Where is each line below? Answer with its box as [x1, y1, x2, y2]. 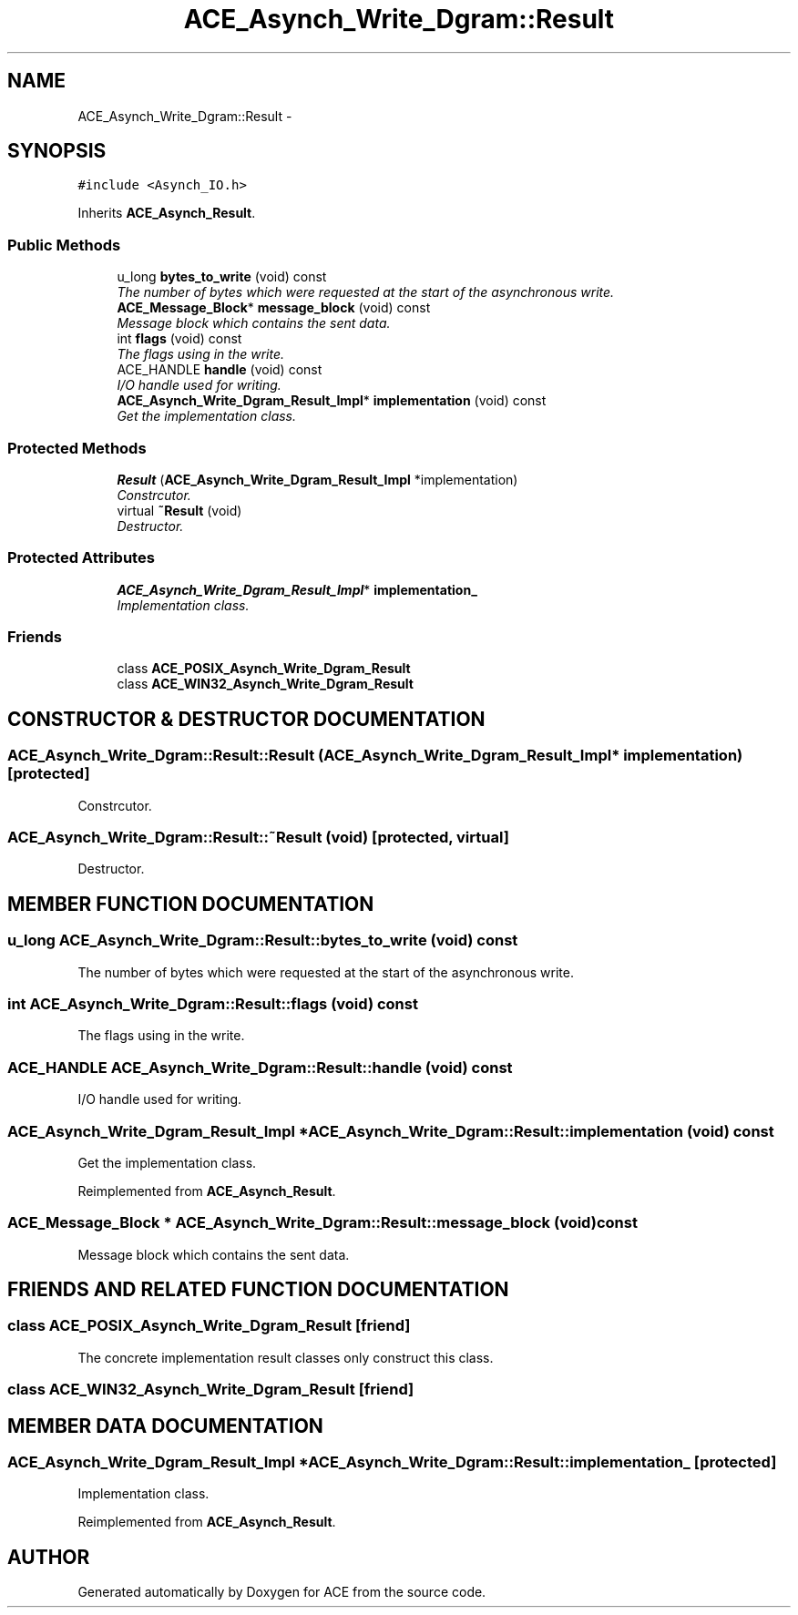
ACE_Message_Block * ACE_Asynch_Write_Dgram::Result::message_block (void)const [7, 1213, 638, 1232]
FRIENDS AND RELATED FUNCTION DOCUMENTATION [7, 1278, 509, 1302]
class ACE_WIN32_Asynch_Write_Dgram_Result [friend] [7, 1380, 414, 1399]
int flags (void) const [117, 331, 242, 347]
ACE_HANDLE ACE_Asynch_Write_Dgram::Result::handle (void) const [7, 1058, 513, 1077]
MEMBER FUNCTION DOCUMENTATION [7, 892, 374, 915]
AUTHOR [7, 1545, 90, 1569]
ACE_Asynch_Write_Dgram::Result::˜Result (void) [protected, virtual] [7, 828, 509, 847]
